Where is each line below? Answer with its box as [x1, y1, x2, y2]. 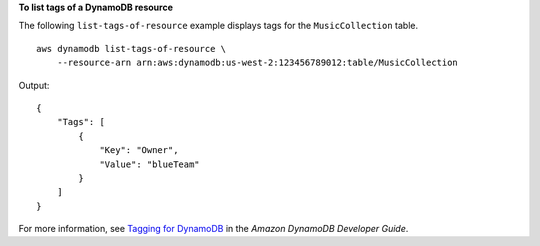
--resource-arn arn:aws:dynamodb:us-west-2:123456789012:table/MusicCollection [56, 57, 459, 69]
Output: [18, 79, 50, 91]
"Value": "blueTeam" [99, 158, 200, 170]
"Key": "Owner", [99, 145, 179, 156]
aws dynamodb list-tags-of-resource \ [36, 43, 227, 54]
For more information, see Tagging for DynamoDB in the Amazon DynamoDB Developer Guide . [18, 223, 409, 235]
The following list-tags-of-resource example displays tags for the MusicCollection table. [18, 20, 419, 32]
